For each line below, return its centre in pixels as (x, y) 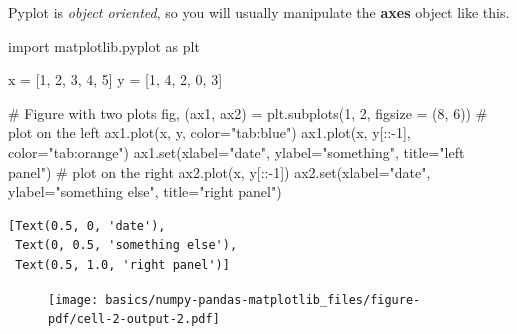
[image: (73, 299)
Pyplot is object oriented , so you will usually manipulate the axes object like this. (259, 12)
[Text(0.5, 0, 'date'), (87, 225)
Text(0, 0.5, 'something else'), (126, 245)
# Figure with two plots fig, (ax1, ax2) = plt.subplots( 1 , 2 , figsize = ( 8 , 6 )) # (248, 112)
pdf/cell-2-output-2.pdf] (134, 319)
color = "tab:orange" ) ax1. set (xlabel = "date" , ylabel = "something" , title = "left (236, 151)
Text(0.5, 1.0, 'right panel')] (122, 264)
